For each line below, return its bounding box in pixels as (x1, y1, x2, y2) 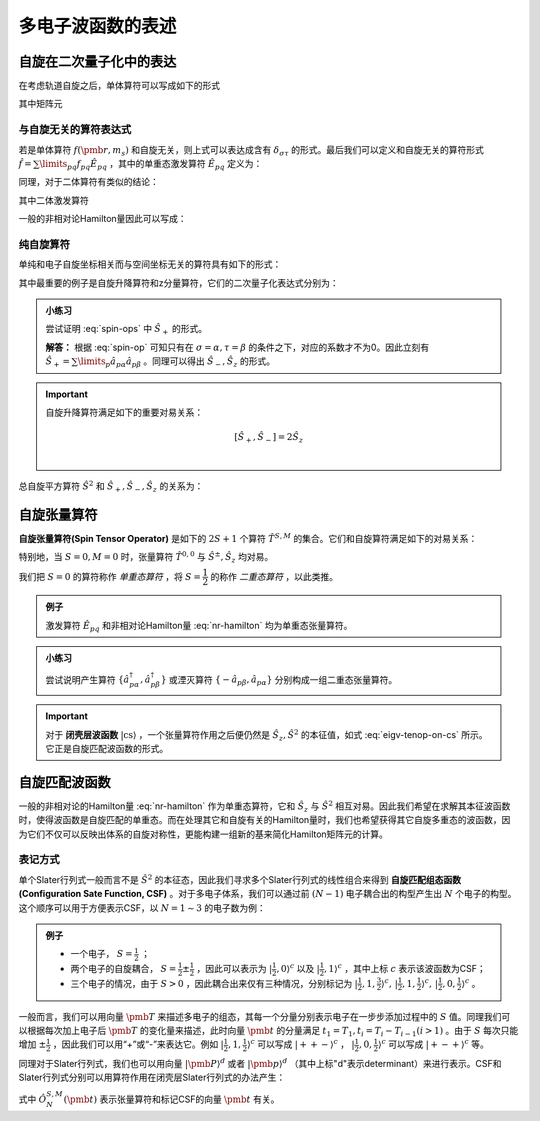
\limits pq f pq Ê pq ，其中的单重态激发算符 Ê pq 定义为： (39, 157, 263, 172)
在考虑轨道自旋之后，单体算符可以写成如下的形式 (18, 80, 220, 92)
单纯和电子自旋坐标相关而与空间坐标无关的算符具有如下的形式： (18, 258, 282, 270)
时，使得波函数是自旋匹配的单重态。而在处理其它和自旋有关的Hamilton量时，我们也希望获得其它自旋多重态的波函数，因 (18, 814, 511, 826)
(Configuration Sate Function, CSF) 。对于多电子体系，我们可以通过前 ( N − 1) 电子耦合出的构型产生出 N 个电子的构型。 (18, 888, 517, 900)
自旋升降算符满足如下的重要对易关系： (45, 406, 204, 419)
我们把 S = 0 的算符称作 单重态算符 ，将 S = (18, 570, 202, 582)
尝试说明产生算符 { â (45, 673, 130, 685)
